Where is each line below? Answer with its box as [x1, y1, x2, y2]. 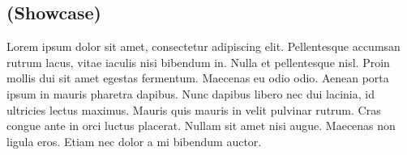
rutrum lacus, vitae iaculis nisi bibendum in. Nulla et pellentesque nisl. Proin [6, 53, 390, 70]
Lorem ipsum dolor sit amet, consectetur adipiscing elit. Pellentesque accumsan [6, 38, 401, 55]
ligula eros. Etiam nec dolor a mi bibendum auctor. [6, 132, 262, 149]
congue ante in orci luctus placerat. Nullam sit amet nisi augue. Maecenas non [6, 117, 396, 134]
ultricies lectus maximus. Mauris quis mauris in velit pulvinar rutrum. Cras [6, 101, 381, 118]
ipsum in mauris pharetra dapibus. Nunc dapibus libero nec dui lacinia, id [6, 85, 375, 102]
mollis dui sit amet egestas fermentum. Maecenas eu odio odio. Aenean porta [6, 69, 389, 86]
